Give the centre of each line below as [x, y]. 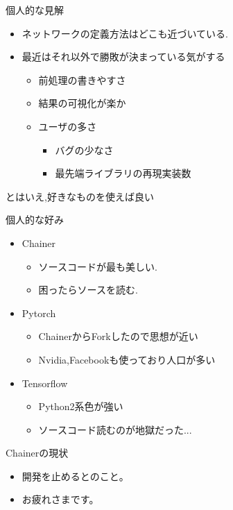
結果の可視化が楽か [82, 103]
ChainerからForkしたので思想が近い [118, 336]
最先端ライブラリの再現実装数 [123, 173]
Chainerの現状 [37, 453]
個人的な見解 [35, 10]
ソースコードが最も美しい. [98, 266]
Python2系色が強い [81, 406]
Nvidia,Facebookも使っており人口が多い [127, 359]
